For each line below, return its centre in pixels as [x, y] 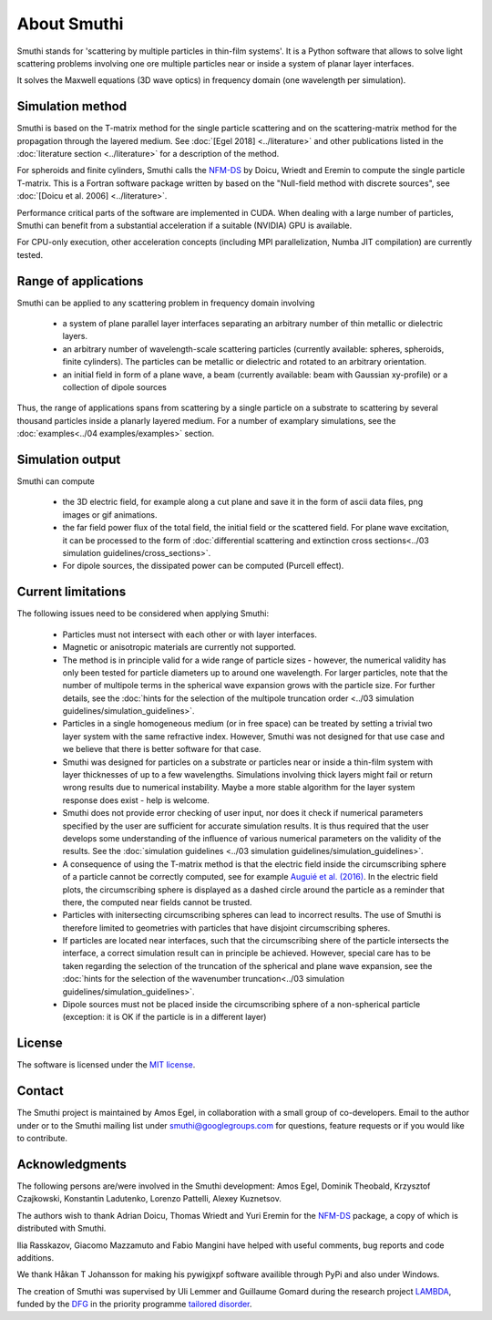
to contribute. [42, 1139]
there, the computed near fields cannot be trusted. [157, 902]
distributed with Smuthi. [61, 1228]
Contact [40, 1091]
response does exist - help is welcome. [136, 800]
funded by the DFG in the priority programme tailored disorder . [134, 1305]
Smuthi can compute [56, 481]
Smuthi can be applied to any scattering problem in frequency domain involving [166, 303]
